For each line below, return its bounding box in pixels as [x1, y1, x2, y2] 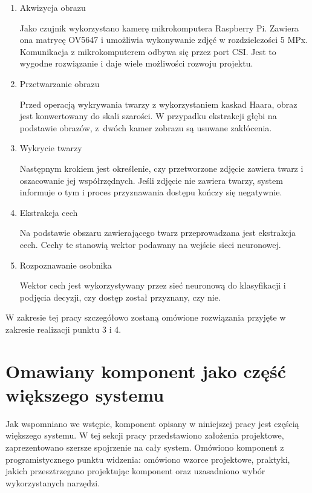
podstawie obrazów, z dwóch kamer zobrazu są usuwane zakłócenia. [19, 121, 272, 134]
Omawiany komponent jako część [5, 358, 286, 383]
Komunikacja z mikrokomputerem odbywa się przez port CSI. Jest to [19, 45, 276, 57]
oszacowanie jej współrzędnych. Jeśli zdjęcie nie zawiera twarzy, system [19, 174, 283, 186]
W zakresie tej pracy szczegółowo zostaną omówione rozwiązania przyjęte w [5, 311, 286, 324]
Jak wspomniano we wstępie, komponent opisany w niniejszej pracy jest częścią [5, 417, 299, 429]
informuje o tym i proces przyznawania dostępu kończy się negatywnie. [19, 186, 282, 198]
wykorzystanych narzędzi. [5, 476, 100, 489]
